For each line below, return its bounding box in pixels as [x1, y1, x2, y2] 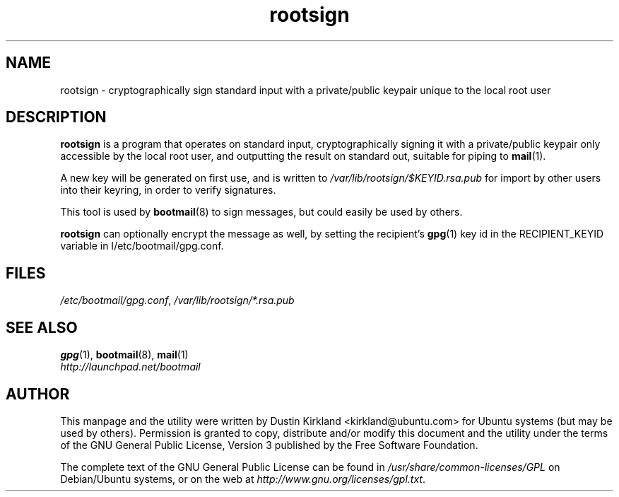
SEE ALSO [6, 318, 78, 337]
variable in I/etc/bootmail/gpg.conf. [60, 240, 224, 252]
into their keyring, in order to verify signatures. [60, 184, 276, 197]
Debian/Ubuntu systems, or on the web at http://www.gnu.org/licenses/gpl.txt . [60, 472, 425, 485]
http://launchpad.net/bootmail [60, 361, 201, 373]
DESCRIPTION [6, 108, 107, 127]
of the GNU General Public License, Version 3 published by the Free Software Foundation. [60, 438, 478, 451]
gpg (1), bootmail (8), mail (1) [60, 349, 189, 361]
